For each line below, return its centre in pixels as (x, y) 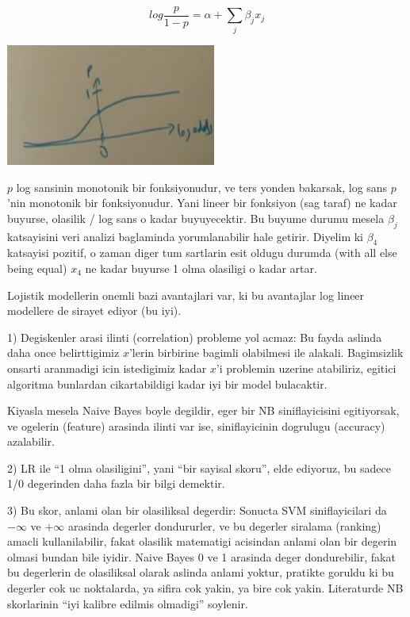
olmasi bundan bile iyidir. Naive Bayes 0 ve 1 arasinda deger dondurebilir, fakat (201, 556)
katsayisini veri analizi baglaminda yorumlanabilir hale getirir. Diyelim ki (185, 236)
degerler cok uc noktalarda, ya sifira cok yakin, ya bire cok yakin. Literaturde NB (205, 588)
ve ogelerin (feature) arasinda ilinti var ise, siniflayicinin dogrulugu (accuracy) (196, 425)
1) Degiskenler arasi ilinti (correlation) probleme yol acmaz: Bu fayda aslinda (195, 337)
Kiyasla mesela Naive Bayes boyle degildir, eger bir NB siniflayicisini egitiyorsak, (203, 410)
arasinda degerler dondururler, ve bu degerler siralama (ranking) (225, 525)
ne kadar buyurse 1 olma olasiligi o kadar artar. (201, 268)
